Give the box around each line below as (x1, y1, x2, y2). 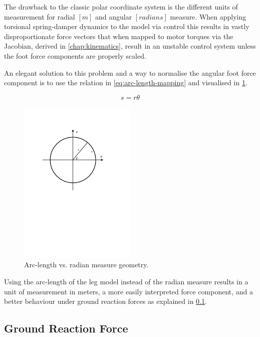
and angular (95, 11, 132, 22)
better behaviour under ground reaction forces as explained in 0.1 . (4, 296, 207, 306)
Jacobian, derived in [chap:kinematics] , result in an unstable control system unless (4, 41, 256, 51)
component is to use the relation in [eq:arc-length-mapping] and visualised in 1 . (4, 77, 247, 88)
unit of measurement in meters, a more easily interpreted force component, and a (4, 286, 253, 296)
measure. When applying (170, 11, 246, 22)
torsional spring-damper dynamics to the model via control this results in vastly (4, 21, 249, 32)
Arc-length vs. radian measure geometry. (24, 259, 149, 270)
